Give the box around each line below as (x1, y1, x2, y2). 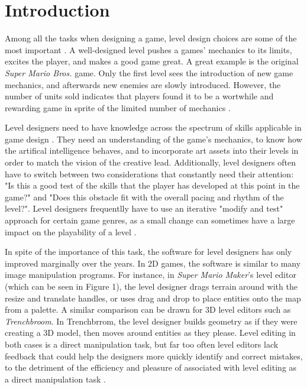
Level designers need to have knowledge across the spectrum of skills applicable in (5, 121, 302, 134)
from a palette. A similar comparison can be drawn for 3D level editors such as (5, 303, 291, 316)
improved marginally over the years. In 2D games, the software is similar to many (5, 257, 301, 269)
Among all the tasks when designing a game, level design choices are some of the (5, 32, 297, 44)
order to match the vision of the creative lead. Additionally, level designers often (5, 156, 296, 168)
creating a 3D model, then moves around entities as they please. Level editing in (5, 326, 296, 339)
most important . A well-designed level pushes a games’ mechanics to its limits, (5, 43, 292, 56)
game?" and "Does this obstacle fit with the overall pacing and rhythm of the (5, 190, 284, 203)
